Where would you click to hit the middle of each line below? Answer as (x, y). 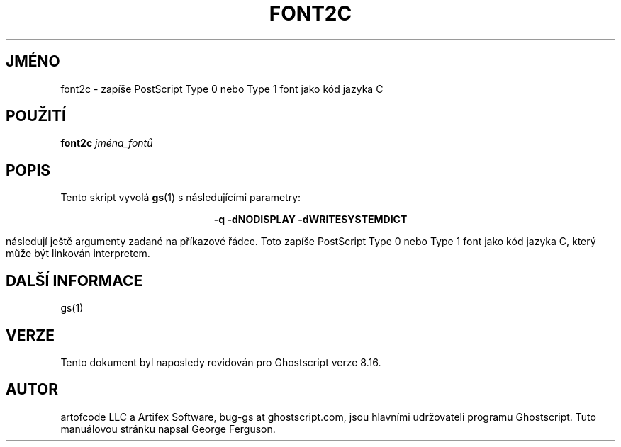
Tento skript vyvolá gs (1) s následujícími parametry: (181, 198)
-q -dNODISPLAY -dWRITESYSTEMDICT (310, 220)
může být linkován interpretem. (78, 254)
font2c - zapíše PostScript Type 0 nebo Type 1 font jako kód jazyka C (222, 89)
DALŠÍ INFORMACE (74, 281)
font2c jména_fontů (107, 143)
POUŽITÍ (36, 116)
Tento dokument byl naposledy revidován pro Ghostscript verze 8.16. (221, 362)
